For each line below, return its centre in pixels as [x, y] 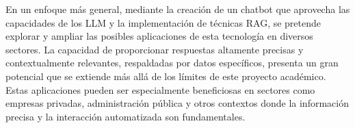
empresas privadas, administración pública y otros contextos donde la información [177, 103]
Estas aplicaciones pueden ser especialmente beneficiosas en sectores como [160, 89]
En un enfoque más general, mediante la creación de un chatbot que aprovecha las [178, 9]
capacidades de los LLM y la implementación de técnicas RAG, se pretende [163, 22]
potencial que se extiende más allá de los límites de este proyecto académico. [166, 76]
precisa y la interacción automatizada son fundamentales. [126, 116]
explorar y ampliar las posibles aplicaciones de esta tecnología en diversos [159, 36]
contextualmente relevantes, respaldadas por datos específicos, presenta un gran [172, 63]
